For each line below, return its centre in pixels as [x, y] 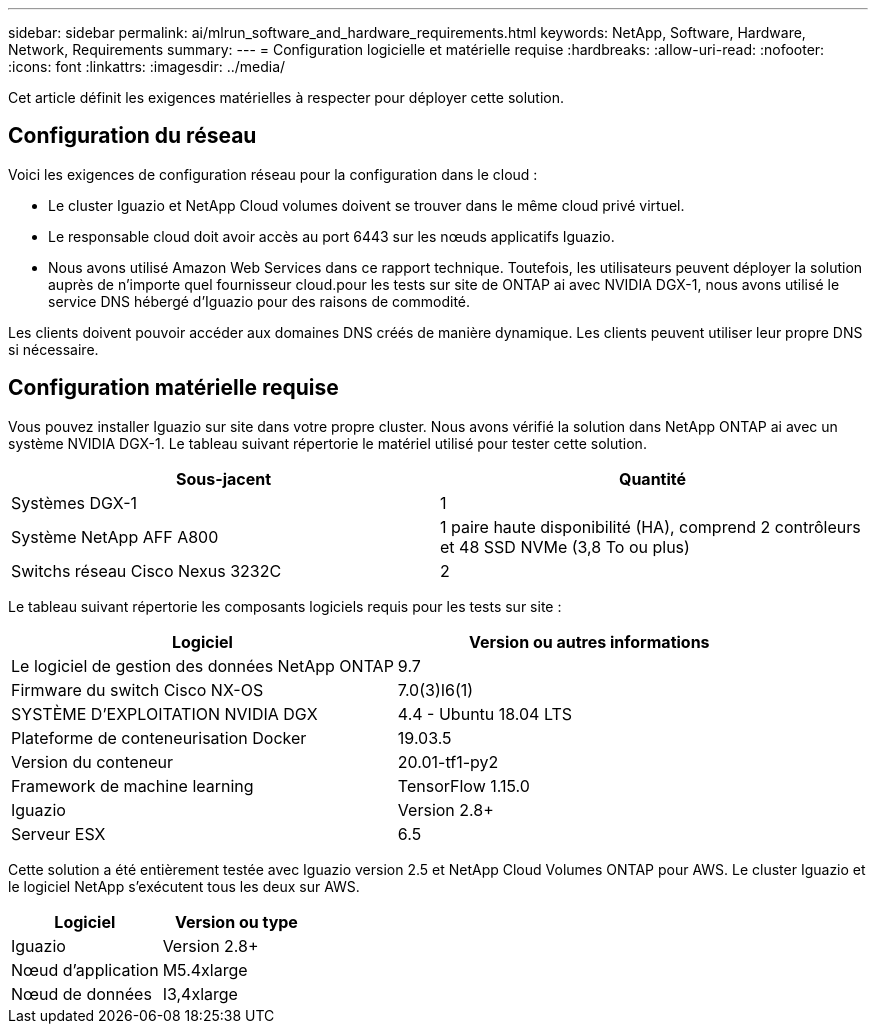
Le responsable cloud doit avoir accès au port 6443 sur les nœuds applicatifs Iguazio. [331, 236]
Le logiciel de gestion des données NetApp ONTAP [202, 665]
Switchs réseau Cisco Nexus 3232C [146, 570]
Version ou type [236, 921]
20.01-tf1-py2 [448, 761]
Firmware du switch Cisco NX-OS [137, 689]
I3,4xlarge [200, 993]
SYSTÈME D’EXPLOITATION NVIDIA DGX [164, 713]
